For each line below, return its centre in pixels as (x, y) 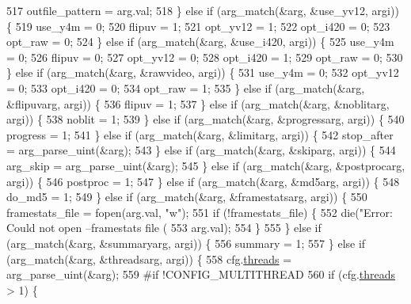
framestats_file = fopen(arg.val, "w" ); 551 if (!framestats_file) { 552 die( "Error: (200, 212)
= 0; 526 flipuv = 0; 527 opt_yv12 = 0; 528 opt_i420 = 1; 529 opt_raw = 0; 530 (205, 57)
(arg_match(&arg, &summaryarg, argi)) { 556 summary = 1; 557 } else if (186, 243)
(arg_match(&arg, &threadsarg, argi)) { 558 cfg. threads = (149, 258)
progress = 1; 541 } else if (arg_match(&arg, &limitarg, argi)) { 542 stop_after (200, 134)
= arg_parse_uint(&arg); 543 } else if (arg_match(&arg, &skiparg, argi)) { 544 (201, 150)
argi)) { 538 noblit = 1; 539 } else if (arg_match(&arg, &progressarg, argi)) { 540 (205, 119)
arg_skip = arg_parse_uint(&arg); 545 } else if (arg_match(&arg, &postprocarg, (206, 165)
